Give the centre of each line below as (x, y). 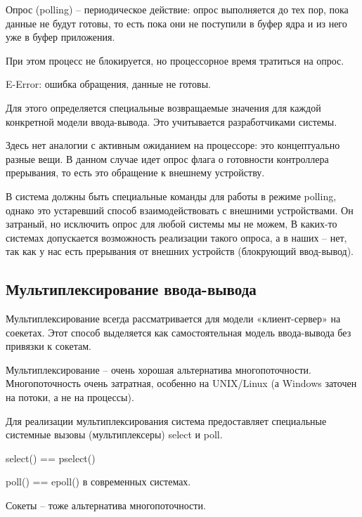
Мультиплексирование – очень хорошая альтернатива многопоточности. (159, 369)
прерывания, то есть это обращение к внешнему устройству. (135, 172)
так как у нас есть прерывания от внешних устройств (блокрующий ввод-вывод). (180, 251)
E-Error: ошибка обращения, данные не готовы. (108, 84)
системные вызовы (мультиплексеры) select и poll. (114, 434)
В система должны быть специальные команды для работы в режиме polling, (171, 196)
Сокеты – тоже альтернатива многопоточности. (106, 505)
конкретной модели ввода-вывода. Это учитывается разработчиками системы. (172, 121)
